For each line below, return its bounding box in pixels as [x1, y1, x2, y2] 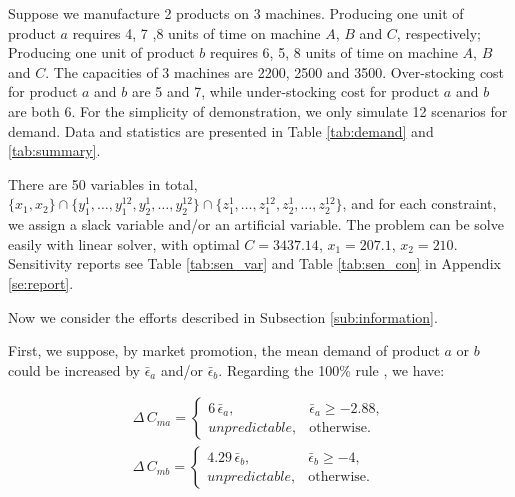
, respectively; [396, 22, 481, 43]
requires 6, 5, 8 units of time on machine [209, 42, 458, 63]
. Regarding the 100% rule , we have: [218, 359, 445, 380]
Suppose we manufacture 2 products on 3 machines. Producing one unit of [8, 3, 464, 23]
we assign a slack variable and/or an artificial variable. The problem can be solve [8, 214, 504, 235]
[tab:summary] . [8, 140, 101, 161]
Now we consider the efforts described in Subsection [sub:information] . [8, 306, 438, 327]
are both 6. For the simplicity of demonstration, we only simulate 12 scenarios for [8, 100, 508, 121]
